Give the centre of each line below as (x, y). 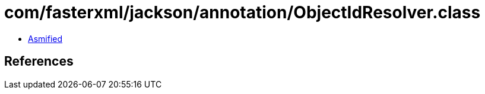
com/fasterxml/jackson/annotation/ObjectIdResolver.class (242, 12)
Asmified (45, 38)
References (39, 61)
